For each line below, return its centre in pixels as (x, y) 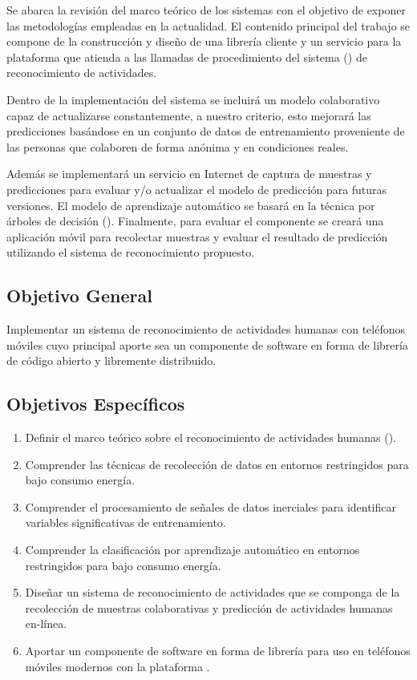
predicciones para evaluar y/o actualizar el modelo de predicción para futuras (197, 189)
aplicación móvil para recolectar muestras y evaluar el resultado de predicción (197, 236)
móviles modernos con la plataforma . (117, 666)
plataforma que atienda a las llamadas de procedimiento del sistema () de (187, 57)
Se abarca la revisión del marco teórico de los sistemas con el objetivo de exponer (206, 10)
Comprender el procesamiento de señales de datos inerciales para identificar (211, 506)
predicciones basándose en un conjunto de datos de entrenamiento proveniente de (206, 131)
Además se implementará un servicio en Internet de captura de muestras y (189, 174)
